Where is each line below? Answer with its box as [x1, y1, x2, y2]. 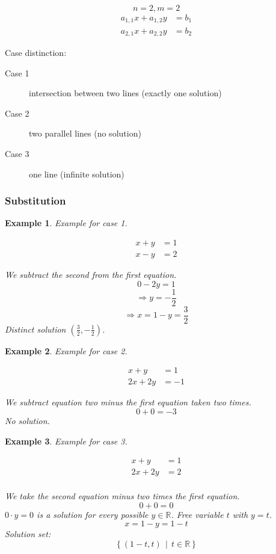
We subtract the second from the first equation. [5, 268, 177, 280]
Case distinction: [5, 46, 67, 58]
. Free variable [171, 508, 224, 520]
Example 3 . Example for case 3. [5, 434, 127, 447]
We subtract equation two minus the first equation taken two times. [5, 396, 251, 408]
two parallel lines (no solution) [29, 127, 141, 140]
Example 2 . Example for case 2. [5, 344, 127, 357]
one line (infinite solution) [29, 167, 124, 180]
